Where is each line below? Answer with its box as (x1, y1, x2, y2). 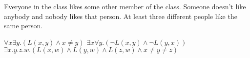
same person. (4, 20, 43, 31)
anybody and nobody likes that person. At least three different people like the (4, 11, 237, 21)
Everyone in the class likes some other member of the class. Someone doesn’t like (4, 1, 246, 11)
